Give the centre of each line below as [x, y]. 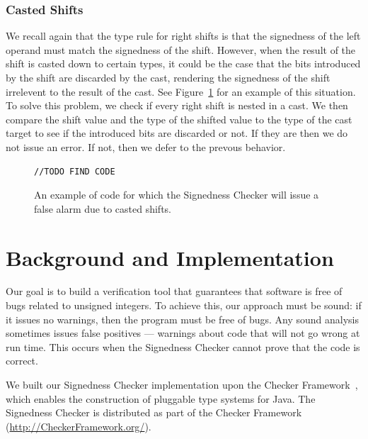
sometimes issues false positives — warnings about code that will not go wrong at [183, 333]
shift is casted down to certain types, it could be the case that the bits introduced [183, 63]
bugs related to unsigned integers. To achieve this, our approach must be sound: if [184, 305]
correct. [22, 361]
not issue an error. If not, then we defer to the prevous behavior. [146, 146]
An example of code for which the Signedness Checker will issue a [177, 195]
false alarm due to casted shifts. [103, 208]
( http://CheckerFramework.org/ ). [79, 426]
